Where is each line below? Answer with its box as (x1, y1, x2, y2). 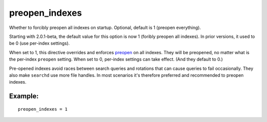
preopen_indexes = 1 (18, 106, 68, 112)
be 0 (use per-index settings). (9, 40, 70, 46)
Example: (9, 92, 39, 100)
